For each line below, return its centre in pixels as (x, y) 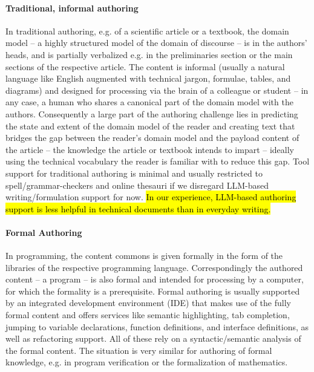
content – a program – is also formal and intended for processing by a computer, (155, 279)
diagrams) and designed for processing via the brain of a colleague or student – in (157, 90)
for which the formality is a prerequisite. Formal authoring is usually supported (153, 291)
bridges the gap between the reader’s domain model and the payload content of (152, 138)
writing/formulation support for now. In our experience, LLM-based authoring (151, 197)
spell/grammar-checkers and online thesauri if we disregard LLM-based (137, 185)
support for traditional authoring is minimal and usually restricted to (134, 173)
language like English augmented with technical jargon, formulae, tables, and (148, 78)
